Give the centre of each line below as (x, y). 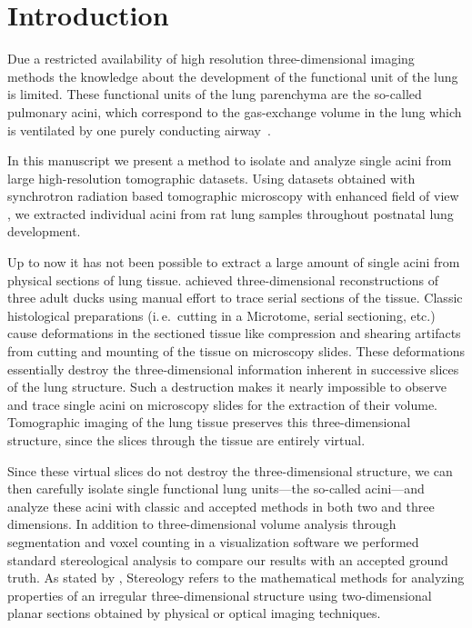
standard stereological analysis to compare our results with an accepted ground (228, 559)
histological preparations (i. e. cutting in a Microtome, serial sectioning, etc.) (221, 315)
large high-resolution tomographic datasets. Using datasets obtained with (211, 178)
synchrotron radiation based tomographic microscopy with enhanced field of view (233, 196)
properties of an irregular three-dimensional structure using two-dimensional (220, 595)
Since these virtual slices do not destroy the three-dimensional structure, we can (230, 470)
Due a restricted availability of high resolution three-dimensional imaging (211, 59)
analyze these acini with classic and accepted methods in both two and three (221, 506)
